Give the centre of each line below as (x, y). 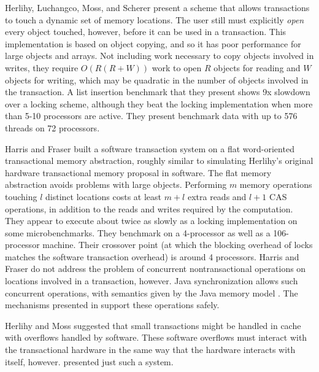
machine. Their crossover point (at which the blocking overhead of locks (178, 245)
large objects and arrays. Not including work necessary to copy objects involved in (159, 56)
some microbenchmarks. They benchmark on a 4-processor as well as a (138, 232)
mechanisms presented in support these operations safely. (112, 305)
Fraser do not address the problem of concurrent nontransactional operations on (156, 269)
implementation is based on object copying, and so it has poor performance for (153, 43)
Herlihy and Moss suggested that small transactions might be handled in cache (153, 325)
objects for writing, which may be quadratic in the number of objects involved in (157, 79)
